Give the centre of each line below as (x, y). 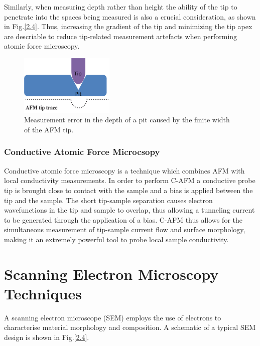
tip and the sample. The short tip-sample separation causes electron (108, 200)
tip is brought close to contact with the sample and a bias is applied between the (128, 190)
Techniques (43, 293)
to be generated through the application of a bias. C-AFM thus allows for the (123, 219)
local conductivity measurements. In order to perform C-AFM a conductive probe (130, 180)
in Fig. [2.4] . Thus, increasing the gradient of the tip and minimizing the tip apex (128, 26)
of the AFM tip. (49, 129)
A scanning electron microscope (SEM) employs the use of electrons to (113, 317)
